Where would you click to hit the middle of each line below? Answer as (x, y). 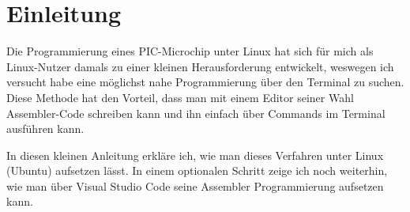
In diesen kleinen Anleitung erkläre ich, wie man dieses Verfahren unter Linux (195, 155)
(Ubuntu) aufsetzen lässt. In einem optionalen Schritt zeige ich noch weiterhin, (197, 170)
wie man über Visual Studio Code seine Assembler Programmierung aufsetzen (195, 185)
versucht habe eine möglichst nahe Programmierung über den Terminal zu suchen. (205, 82)
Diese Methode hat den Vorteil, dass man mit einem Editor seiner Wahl (180, 97)
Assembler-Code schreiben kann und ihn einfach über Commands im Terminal (196, 113)
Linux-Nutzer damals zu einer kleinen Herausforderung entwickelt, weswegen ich (200, 66)
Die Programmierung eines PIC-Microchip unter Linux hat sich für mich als (190, 51)
